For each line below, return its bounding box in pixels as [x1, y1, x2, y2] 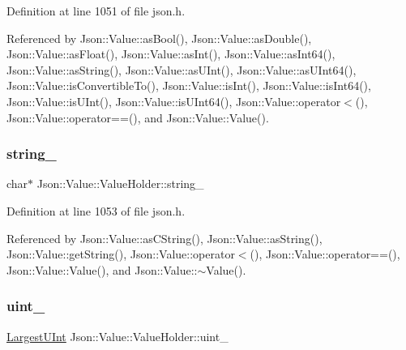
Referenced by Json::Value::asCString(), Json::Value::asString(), [6, 229, 323, 246]
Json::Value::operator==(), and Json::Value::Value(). [6, 109, 269, 126]
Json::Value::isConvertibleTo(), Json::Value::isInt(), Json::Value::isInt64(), [6, 77, 371, 94]
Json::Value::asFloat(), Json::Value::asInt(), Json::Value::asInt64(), [6, 45, 335, 62]
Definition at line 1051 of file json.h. [6, 2, 186, 19]
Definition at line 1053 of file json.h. [6, 202, 186, 219]
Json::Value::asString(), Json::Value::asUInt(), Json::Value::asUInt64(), [6, 61, 357, 78]
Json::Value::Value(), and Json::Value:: [6, 261, 198, 278]
